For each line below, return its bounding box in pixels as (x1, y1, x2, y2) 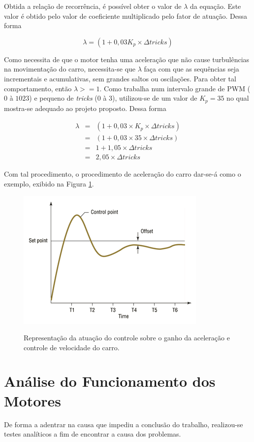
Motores (4, 390, 62, 410)
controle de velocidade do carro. (24, 342, 120, 352)
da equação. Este (190, 1, 241, 11)
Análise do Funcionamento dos (4, 371, 216, 391)
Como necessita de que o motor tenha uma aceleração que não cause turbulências (4, 54, 250, 64)
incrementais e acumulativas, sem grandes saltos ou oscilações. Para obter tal (4, 73, 236, 83)
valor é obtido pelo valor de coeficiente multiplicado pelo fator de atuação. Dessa (4, 10, 247, 21)
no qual (226, 93, 249, 103)
